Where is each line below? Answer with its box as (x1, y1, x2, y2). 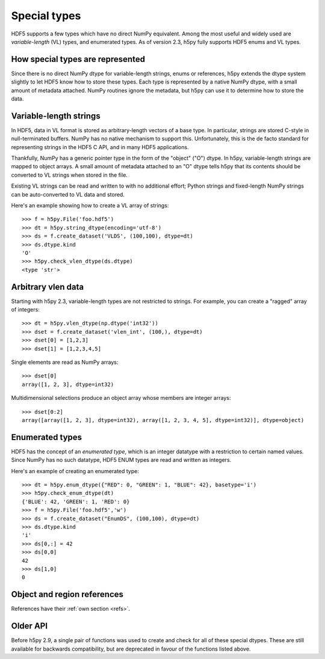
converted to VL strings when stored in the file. (11, 171, 128, 179)
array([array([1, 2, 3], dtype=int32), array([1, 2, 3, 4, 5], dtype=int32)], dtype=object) (22, 417, 305, 423)
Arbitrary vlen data (11, 281, 84, 292)
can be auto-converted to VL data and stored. (11, 191, 125, 198)
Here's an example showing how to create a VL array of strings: (11, 202, 169, 209)
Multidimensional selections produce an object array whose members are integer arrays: (11, 394, 231, 402)
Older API (11, 621, 48, 631)
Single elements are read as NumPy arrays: (11, 358, 119, 366)
